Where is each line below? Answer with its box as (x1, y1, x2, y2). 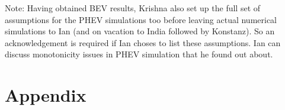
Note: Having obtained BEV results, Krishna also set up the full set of (5, 2, 261, 14)
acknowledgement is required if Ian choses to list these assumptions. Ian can (5, 36, 281, 48)
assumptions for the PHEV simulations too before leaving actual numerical (5, 13, 277, 25)
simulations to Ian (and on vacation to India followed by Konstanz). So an (5, 25, 275, 37)
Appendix (5, 83, 87, 107)
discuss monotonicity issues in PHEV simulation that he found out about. (5, 48, 273, 60)
